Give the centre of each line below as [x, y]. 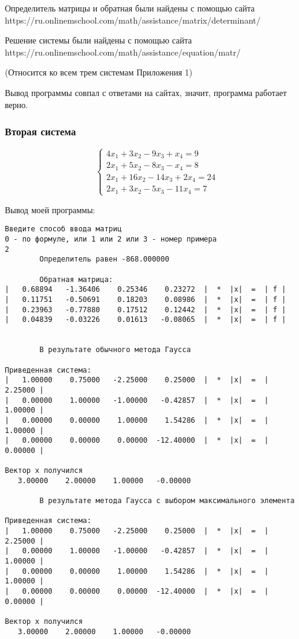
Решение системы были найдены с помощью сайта [98, 40]
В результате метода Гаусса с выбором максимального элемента [167, 501]
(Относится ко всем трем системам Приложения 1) [99, 72]
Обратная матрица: [76, 279]
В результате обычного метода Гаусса [115, 350]
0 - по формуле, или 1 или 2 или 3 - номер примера [111, 239]
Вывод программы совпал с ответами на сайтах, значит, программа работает [146, 92]
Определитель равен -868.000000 [104, 259]
